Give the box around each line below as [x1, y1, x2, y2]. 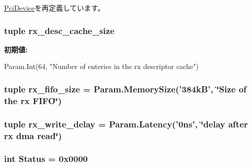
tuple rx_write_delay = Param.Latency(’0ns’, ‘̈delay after [4, 117, 248, 130]
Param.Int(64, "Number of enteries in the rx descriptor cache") [4, 61, 199, 72]
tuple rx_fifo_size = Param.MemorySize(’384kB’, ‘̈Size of [4, 82, 247, 95]
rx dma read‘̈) [4, 129, 62, 142]
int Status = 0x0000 [4, 152, 88, 165]
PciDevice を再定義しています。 [4, 3, 105, 13]
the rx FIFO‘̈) [4, 94, 62, 107]
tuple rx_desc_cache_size [4, 24, 115, 37]
